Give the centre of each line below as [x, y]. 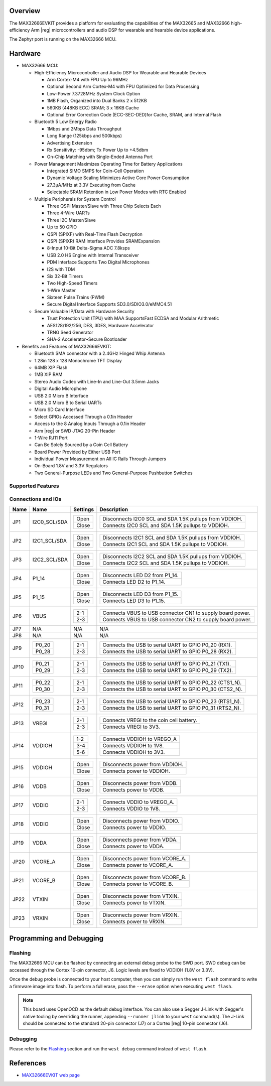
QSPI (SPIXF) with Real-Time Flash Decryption [95, 234]
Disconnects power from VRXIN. [141, 915]
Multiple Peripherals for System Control [75, 199]
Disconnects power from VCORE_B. [145, 877]
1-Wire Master [61, 290]
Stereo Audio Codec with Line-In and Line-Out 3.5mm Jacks [97, 381]
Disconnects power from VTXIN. [141, 896]
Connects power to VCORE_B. [138, 884]
